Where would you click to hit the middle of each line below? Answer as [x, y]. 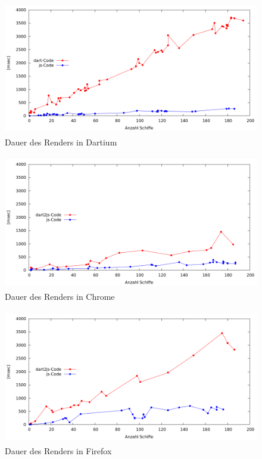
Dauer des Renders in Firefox [58, 451]
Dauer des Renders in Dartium [61, 142]
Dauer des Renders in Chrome [60, 297]
